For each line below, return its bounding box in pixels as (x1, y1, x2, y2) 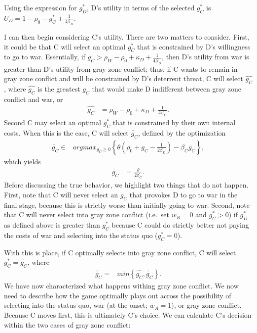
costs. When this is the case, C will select (4, 128, 129, 138)
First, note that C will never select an (4, 189, 118, 199)
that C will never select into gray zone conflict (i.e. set (4, 209, 170, 220)
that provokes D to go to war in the (129, 189, 238, 199)
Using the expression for (4, 2, 77, 12)
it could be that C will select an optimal (4, 41, 126, 51)
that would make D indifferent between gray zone (92, 84, 241, 94)
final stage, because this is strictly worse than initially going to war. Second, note (4, 199, 250, 210)
